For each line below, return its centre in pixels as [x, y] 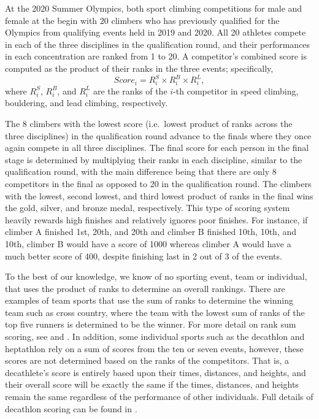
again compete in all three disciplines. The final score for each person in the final [157, 148]
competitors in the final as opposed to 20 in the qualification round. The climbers [158, 183]
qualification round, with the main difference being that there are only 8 [141, 171]
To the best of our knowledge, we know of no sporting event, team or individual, [156, 276]
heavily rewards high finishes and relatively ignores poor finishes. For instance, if [156, 219]
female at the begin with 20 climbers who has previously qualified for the [142, 20]
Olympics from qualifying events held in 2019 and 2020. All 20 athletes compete [156, 32]
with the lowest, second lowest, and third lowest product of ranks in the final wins [159, 195]
